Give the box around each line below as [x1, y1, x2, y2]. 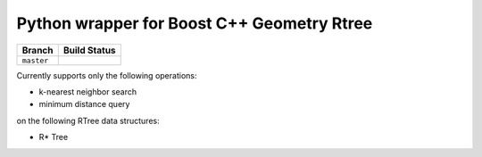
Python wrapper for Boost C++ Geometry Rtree [16, 13, 373, 33]
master [21, 55, 49, 65]
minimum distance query [38, 99, 130, 110]
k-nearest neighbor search [38, 86, 137, 97]
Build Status [62, 44, 116, 56]
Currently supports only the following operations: [16, 70, 197, 80]
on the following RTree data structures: [16, 115, 160, 126]
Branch [21, 44, 54, 56]
